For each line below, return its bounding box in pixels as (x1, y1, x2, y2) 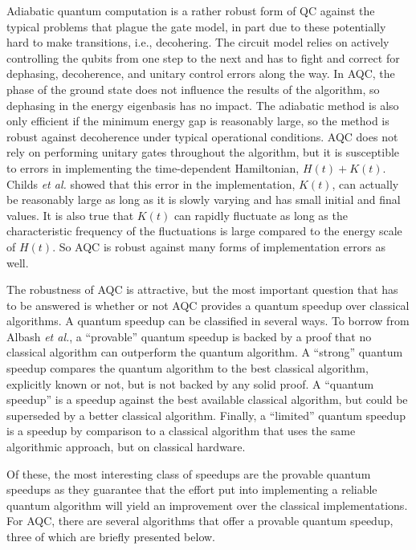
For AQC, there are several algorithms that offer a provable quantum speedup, (6, 512, 394, 529)
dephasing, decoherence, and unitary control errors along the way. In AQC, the (6, 65, 395, 82)
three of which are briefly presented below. (6, 528, 216, 544)
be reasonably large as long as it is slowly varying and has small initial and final (6, 191, 401, 208)
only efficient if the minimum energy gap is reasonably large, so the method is (6, 112, 389, 129)
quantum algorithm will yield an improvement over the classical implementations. (6, 496, 408, 513)
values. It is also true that (6, 206, 134, 223)
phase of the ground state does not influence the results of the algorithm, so (6, 80, 380, 97)
